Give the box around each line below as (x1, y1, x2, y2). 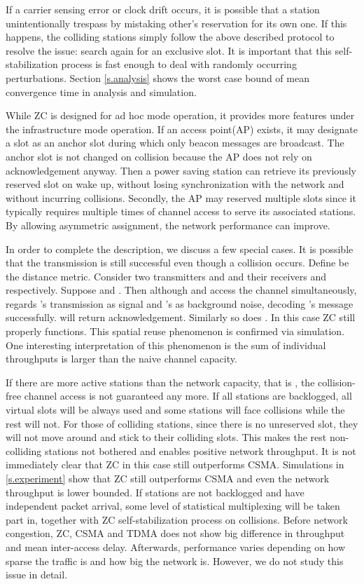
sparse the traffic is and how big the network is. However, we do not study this (6, 553, 344, 568)
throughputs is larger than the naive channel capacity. (6, 351, 237, 366)
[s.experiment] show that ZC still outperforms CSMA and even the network (6, 471, 330, 485)
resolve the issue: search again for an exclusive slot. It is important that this (6, 43, 332, 57)
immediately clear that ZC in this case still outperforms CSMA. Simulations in (6, 457, 344, 472)
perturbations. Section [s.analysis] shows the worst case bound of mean (6, 70, 309, 85)
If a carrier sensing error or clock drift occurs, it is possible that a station (6, 2, 320, 16)
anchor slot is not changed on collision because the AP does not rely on (6, 149, 312, 163)
